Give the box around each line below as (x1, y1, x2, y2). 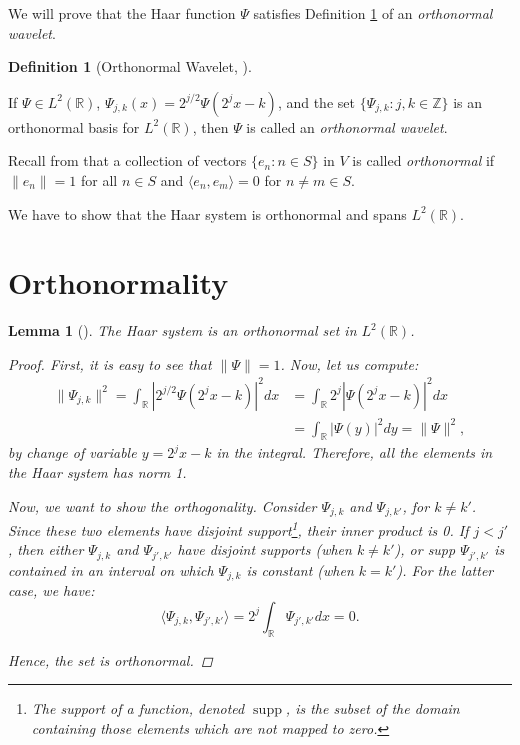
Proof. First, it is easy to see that (8, 353, 212, 374)
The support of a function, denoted (31, 698, 245, 719)
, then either (8, 539, 84, 560)
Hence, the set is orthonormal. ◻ (8, 649, 213, 670)
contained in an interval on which (8, 559, 214, 580)
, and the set (277, 91, 355, 112)
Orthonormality (8, 262, 229, 303)
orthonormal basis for (8, 116, 140, 137)
